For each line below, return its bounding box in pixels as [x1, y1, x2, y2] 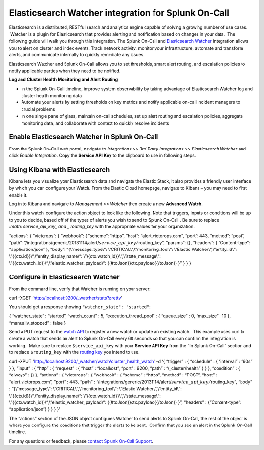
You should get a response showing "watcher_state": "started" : [9, 304, 151, 310]
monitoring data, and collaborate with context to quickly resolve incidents [21, 120, 170, 126]
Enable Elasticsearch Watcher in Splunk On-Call [9, 133, 158, 141]
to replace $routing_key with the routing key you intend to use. [9, 350, 140, 355]
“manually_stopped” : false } [9, 320, 66, 325]
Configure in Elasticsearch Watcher [9, 273, 120, 281]
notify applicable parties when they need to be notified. [9, 68, 121, 74]
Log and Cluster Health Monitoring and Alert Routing [9, 76, 118, 83]
